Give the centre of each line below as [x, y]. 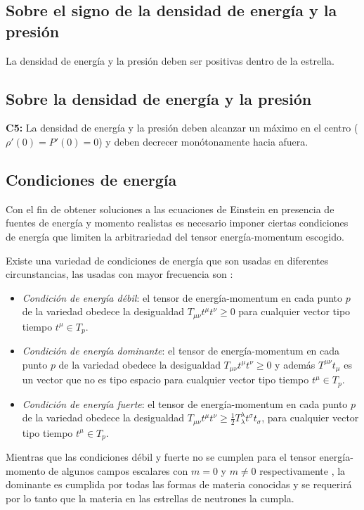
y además [295, 364]
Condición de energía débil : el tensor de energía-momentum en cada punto [182, 297]
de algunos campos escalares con [118, 470]
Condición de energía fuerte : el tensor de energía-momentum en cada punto [185, 403]
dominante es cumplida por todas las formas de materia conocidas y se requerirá [179, 484]
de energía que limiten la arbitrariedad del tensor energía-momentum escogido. [175, 236]
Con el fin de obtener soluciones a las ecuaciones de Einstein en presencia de [170, 209]
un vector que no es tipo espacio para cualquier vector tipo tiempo [165, 380]
